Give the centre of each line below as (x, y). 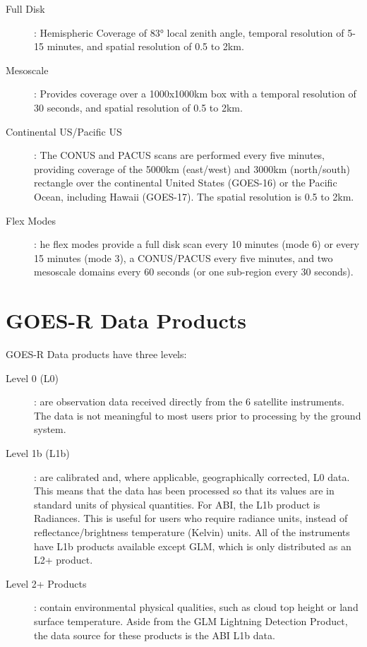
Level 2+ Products (46, 583)
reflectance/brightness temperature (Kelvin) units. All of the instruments (192, 532)
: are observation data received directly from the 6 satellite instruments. (189, 402)
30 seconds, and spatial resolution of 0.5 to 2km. (138, 107)
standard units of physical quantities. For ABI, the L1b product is (177, 504)
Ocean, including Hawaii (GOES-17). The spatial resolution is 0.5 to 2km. (194, 196)
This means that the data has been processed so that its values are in (184, 491)
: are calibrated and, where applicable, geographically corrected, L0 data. (192, 476)
